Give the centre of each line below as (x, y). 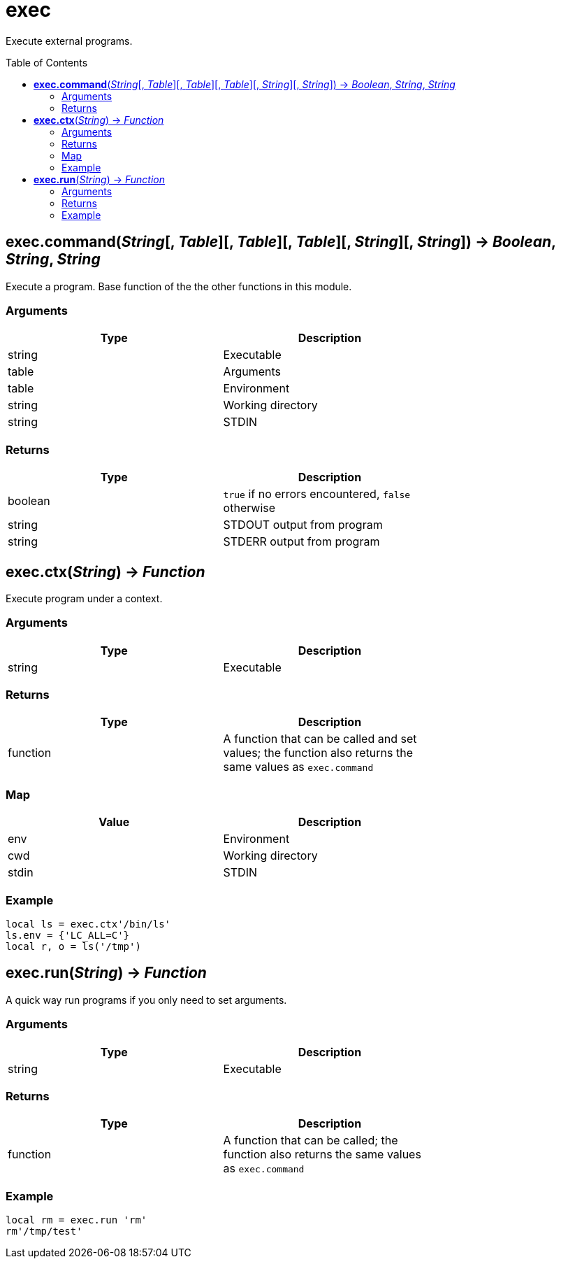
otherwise (249, 508)
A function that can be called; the (311, 1141)
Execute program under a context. (84, 598)
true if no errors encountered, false (317, 494)
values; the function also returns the (318, 753)
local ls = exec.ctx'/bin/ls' (88, 924)
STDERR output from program (301, 542)
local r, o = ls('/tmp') (73, 946)
